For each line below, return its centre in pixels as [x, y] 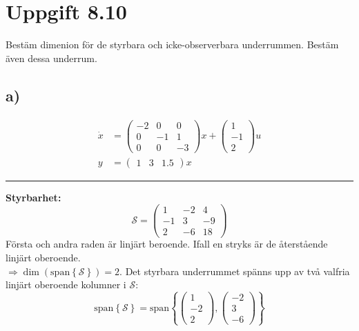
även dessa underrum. [51, 58]
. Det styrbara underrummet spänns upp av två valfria [235, 271]
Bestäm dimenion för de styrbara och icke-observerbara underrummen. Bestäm [172, 44]
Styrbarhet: [33, 197]
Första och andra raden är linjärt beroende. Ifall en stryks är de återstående [167, 244]
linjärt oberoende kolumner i [66, 284]
